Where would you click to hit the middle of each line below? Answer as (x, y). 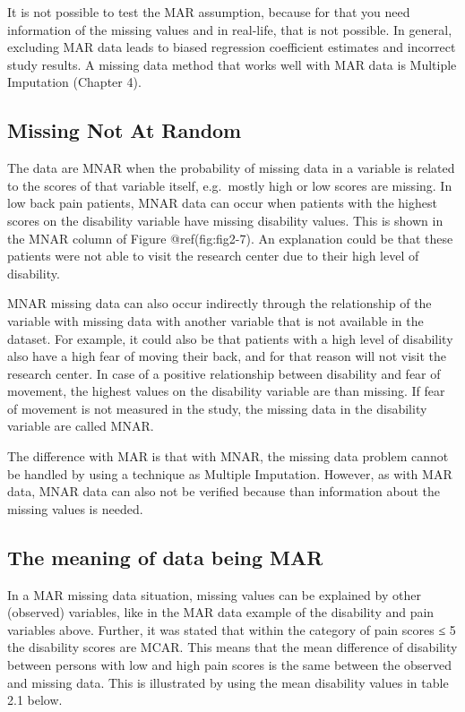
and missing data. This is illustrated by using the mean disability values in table (228, 682)
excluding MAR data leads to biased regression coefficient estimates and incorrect (232, 47)
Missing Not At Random (125, 130)
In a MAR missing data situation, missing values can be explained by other (214, 594)
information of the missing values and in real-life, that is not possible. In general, (230, 29)
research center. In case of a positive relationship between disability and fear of (224, 373)
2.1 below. (35, 700)
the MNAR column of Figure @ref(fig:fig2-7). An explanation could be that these (230, 238)
